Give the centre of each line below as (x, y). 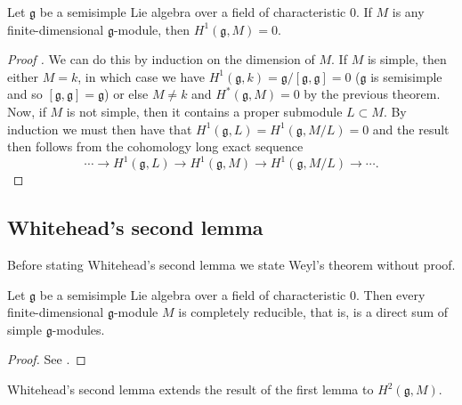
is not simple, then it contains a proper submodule (204, 111)
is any (408, 12)
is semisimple (406, 76)
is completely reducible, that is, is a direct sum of (313, 312)
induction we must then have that (100, 129)
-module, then (152, 29)
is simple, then (407, 59)
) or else (126, 94)
